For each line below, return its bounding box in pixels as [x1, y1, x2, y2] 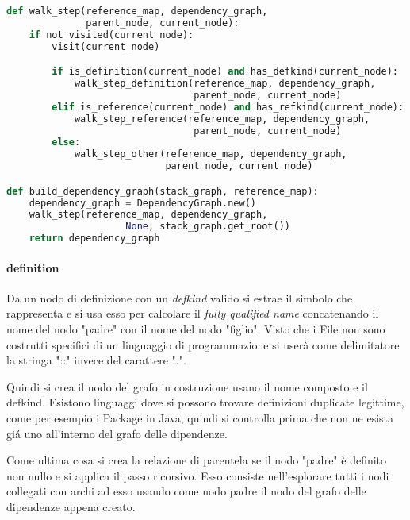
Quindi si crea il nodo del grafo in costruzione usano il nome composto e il [6, 378, 368, 395]
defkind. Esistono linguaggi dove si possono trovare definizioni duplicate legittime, [6, 394, 404, 410]
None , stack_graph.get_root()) [125, 221, 290, 233]
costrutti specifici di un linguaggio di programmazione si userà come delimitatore [6, 336, 400, 352]
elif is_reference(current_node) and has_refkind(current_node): [52, 101, 404, 113]
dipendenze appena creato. [6, 498, 136, 514]
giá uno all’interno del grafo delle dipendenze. [6, 425, 228, 441]
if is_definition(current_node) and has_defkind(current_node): [52, 66, 398, 78]
